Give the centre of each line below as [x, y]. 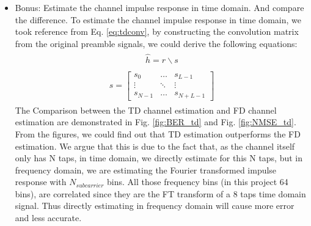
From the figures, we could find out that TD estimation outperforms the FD [158, 133]
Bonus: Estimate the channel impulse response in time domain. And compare [159, 7]
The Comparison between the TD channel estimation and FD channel [146, 110]
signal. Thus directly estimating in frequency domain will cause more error [155, 206]
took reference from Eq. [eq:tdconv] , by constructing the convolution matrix [157, 31]
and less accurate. [48, 218]
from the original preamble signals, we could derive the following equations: [156, 43]
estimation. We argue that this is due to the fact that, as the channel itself [155, 146]
